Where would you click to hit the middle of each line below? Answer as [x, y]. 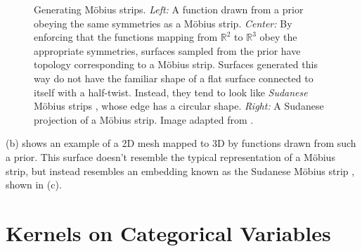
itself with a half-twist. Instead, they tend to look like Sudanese [171, 92]
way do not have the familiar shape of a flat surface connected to [174, 78]
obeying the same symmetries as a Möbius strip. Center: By [163, 23]
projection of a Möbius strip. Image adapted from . [144, 119]
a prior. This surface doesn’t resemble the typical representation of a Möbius [170, 156]
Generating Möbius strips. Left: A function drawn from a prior [169, 9]
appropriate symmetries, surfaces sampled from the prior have [167, 50]
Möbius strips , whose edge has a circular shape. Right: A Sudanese [179, 106]
